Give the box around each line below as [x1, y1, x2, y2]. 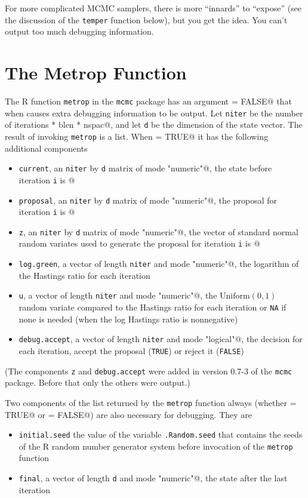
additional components [5, 142, 88, 154]
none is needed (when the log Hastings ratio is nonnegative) [19, 312, 238, 325]
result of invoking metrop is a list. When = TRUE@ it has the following [5, 130, 269, 142]
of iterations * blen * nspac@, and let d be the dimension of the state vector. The [5, 118, 303, 131]
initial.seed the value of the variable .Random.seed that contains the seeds [19, 428, 303, 441]
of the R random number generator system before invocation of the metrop [19, 439, 293, 452]
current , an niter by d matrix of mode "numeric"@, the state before [19, 162, 272, 174]
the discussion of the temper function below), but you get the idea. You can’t [5, 13, 288, 26]
